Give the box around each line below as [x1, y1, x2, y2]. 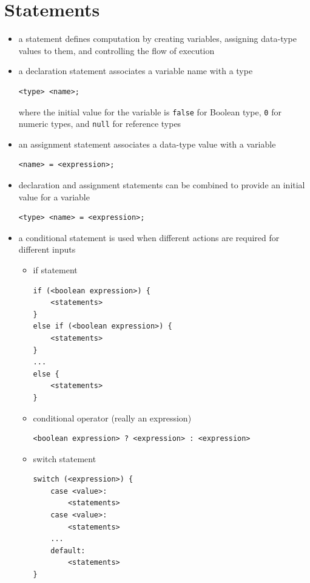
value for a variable [18, 190, 90, 203]
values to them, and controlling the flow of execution [18, 44, 215, 56]
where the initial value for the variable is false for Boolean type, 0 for [18, 105, 281, 118]
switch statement [33, 452, 96, 465]
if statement [33, 263, 78, 276]
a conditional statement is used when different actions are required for [18, 231, 280, 244]
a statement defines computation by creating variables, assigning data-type [18, 32, 297, 45]
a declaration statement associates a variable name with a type [18, 64, 253, 77]
